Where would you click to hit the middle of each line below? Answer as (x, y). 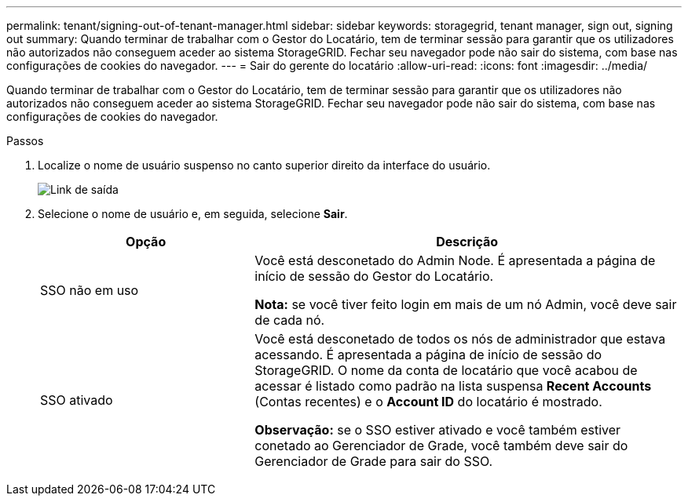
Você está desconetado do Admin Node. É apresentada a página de (455, 260)
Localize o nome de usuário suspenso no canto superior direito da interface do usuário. (264, 165)
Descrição (467, 242)
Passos (25, 141)
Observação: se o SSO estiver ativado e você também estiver (438, 430)
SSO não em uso (90, 290)
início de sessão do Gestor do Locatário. (374, 276)
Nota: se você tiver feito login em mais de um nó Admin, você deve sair (466, 304)
